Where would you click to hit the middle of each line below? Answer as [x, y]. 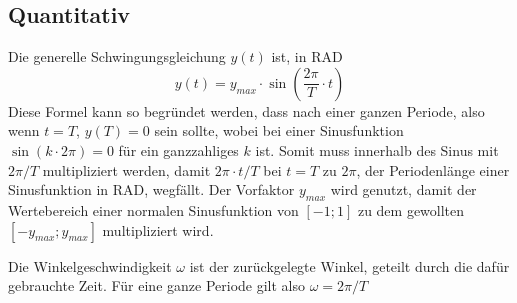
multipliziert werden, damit [126, 169]
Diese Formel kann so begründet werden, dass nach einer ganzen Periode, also [246, 110]
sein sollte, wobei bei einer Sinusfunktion [279, 130]
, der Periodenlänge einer [433, 169]
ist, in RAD [307, 56]
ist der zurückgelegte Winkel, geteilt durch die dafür [349, 265]
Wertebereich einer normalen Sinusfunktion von [153, 209]
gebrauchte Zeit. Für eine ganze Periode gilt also [156, 285]
